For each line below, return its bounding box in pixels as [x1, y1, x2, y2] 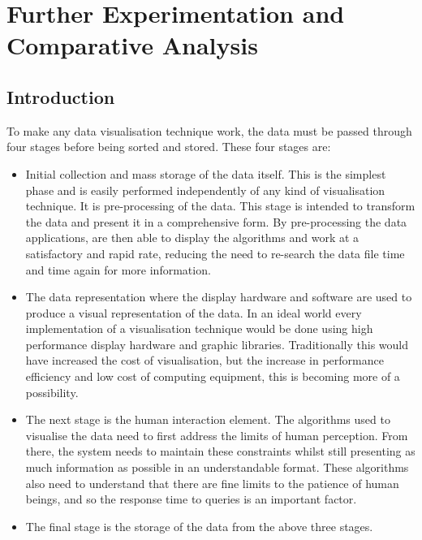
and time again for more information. [25, 261, 211, 278]
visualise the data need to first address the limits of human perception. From [25, 426, 408, 443]
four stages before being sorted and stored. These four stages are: [6, 138, 331, 155]
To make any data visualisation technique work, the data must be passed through [6, 122, 412, 139]
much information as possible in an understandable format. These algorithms [25, 459, 409, 476]
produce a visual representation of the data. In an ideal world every [25, 304, 362, 321]
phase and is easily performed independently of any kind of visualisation [25, 181, 385, 198]
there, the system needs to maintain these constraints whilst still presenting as [25, 443, 416, 460]
